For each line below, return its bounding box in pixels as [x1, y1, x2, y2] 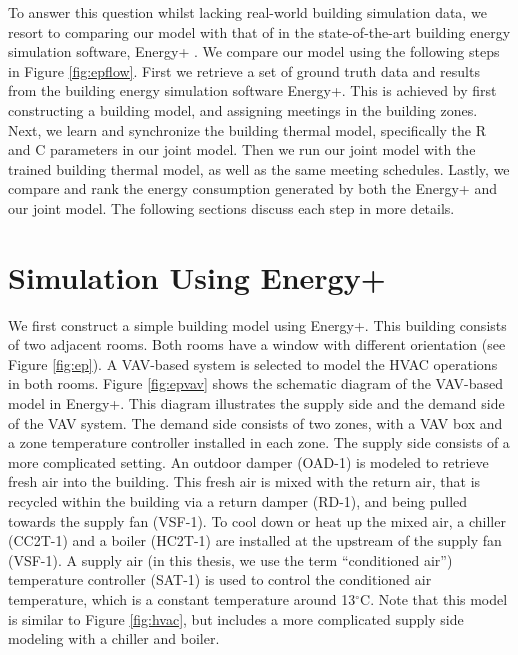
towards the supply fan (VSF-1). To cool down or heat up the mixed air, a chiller [8, 510, 506, 531]
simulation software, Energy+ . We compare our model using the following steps [8, 41, 500, 62]
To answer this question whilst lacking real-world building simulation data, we [8, 2, 487, 22]
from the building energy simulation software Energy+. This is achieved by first [8, 80, 497, 101]
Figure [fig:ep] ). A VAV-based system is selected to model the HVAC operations [8, 353, 498, 374]
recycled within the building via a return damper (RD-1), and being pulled [8, 491, 468, 511]
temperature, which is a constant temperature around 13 [8, 588, 356, 609]
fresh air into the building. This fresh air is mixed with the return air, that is [8, 471, 481, 492]
